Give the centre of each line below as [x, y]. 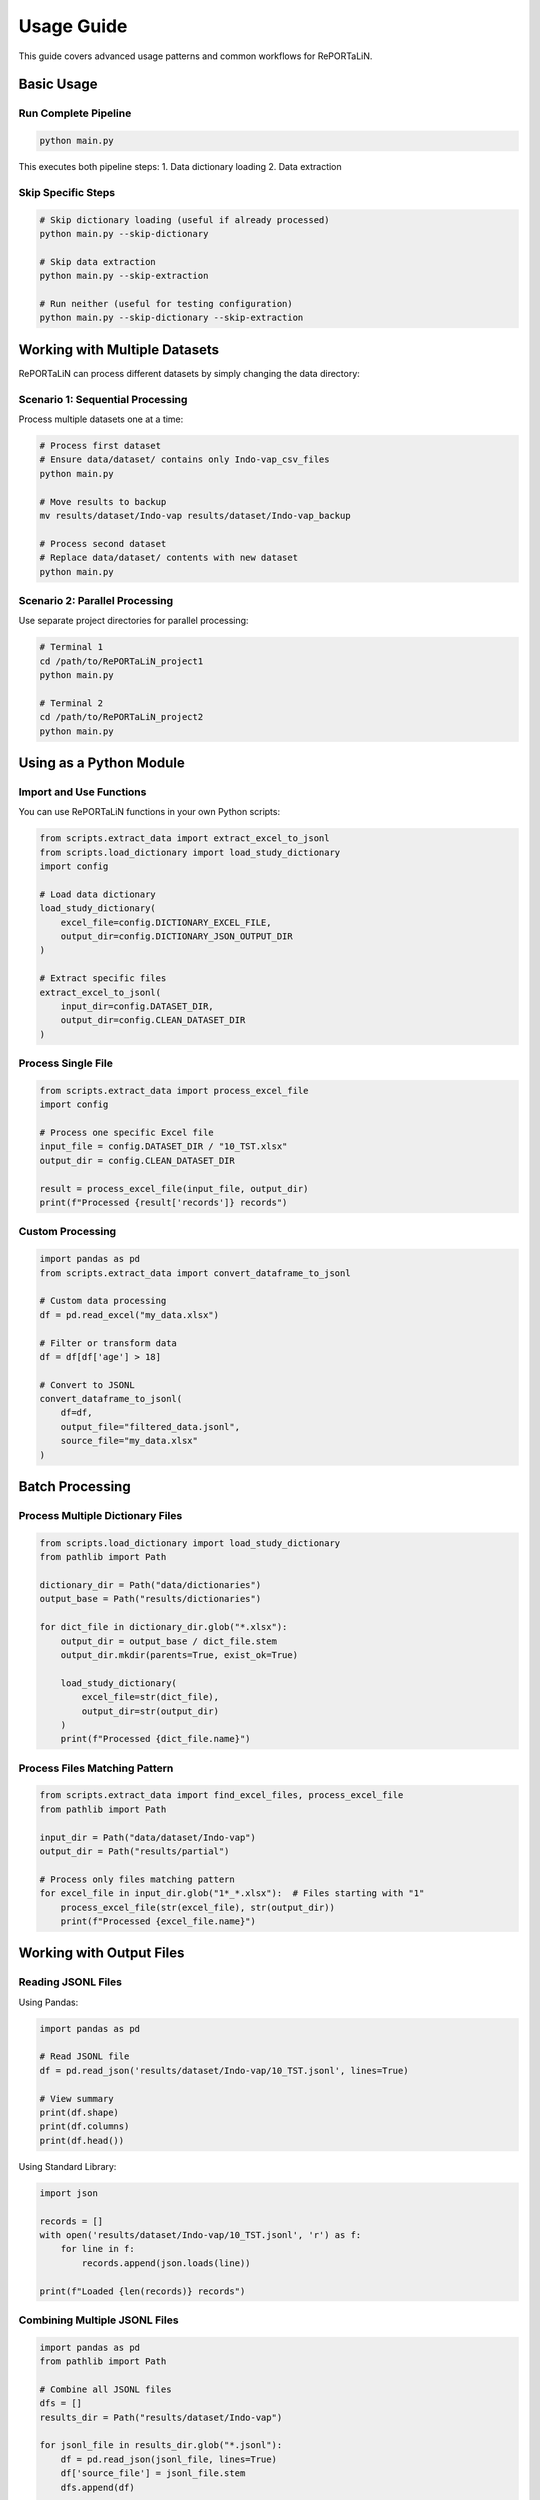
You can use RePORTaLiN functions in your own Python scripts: [149, 812]
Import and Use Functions [82, 792]
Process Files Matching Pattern [96, 1768]
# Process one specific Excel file [126, 1133]
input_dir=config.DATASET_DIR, [137, 1006]
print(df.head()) [82, 2140]
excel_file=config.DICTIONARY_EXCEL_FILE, [166, 922]
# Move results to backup [103, 501]
